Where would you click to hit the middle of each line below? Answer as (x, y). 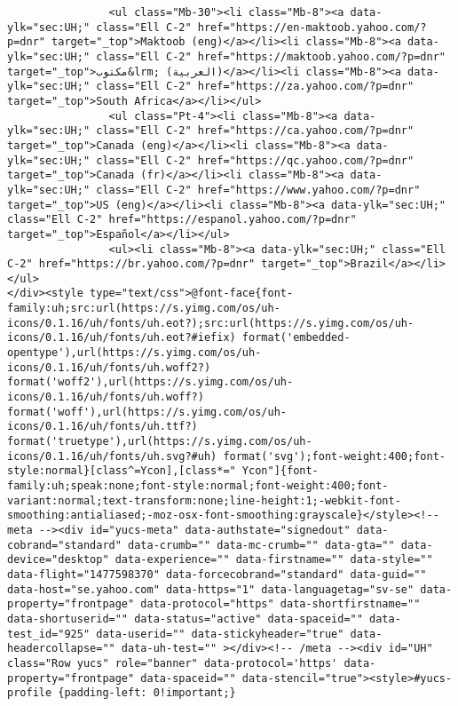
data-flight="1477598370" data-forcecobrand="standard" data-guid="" (217, 574)
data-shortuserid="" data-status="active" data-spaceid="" (185, 619)
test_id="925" (49, 634)
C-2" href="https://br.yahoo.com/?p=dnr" (131, 264)
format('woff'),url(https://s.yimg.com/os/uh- (147, 412)
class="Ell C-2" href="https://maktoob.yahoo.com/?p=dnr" (271, 56)
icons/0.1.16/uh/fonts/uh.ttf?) (103, 427)
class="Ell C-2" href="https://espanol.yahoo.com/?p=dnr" (182, 220)
